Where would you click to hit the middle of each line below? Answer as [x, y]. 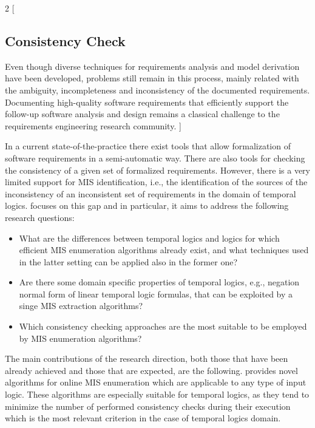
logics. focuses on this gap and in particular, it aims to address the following [147, 206]
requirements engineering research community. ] [93, 125]
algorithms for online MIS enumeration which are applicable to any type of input [156, 382]
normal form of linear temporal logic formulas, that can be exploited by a [156, 294]
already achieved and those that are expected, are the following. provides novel [151, 370]
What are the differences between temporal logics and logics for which [149, 238]
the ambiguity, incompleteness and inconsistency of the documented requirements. [157, 90]
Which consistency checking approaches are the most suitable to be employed [163, 326]
